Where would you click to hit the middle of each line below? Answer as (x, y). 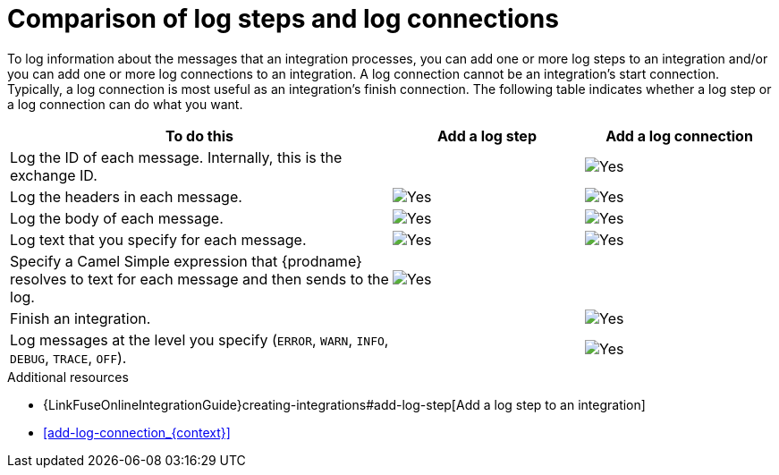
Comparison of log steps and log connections (283, 19)
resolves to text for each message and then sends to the (199, 279)
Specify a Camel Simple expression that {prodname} (186, 261)
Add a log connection (679, 136)
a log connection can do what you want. (125, 104)
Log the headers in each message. (126, 196)
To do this (199, 136)
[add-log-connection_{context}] (137, 432)
